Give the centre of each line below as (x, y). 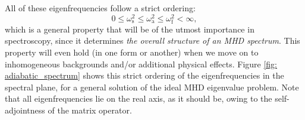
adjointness (25, 110)
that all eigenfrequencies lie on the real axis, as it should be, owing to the (139, 98)
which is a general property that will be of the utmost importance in (130, 29)
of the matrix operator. (90, 110)
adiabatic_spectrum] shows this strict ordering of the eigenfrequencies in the (144, 75)
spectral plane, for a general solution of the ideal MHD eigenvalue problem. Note (152, 87)
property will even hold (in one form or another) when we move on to (132, 52)
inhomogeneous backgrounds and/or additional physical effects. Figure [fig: (141, 64)
